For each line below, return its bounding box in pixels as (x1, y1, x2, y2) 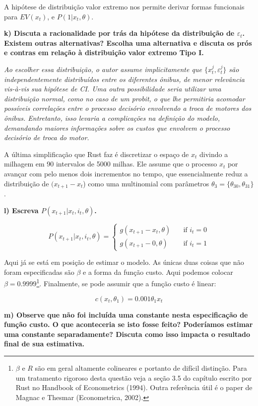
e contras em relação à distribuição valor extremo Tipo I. (4, 47, 204, 58)
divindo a (199, 149, 228, 159)
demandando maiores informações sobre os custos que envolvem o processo (4, 122, 230, 133)
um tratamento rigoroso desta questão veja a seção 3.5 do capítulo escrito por (15, 372, 252, 383)
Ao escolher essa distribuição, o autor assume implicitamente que (4, 64, 202, 74)
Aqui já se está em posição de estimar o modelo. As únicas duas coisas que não (4, 257, 244, 267)
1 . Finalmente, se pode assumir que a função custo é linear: (36, 277, 216, 288)
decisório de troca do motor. (4, 132, 89, 143)
